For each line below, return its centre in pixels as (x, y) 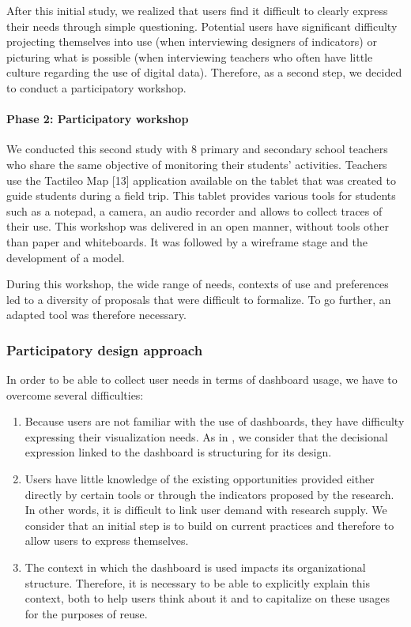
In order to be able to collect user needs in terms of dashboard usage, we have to (202, 379)
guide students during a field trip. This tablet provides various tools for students (201, 195)
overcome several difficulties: (75, 394)
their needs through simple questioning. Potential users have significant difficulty (202, 26)
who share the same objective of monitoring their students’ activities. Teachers (197, 164)
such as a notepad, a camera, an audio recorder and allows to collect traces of (194, 210)
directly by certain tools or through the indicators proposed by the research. (209, 494)
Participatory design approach (105, 349)
